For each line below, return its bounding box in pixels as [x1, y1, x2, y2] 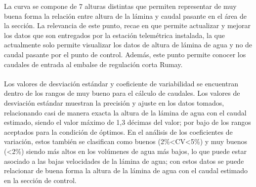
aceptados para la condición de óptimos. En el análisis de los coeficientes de [4, 126, 233, 137]
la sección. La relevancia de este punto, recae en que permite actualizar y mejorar [4, 20, 251, 31]
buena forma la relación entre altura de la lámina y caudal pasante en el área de [4, 10, 247, 21]
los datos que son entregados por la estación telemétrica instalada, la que [4, 30, 225, 40]
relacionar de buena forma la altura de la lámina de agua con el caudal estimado [4, 165, 248, 176]
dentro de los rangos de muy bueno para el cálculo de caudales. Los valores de [4, 88, 240, 98]
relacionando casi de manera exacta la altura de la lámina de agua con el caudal [4, 107, 247, 117]
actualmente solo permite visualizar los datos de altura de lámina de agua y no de [4, 39, 253, 50]
